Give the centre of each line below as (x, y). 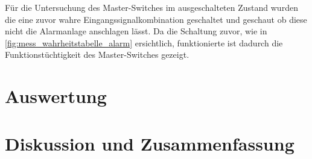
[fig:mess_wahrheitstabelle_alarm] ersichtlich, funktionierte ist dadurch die (144, 42)
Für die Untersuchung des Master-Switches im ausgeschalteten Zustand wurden (151, 7)
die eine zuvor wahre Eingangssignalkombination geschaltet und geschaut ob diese (156, 19)
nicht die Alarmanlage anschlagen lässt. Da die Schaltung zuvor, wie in (136, 31)
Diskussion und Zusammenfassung (150, 143)
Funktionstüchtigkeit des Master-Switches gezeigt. (97, 55)
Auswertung (56, 96)
